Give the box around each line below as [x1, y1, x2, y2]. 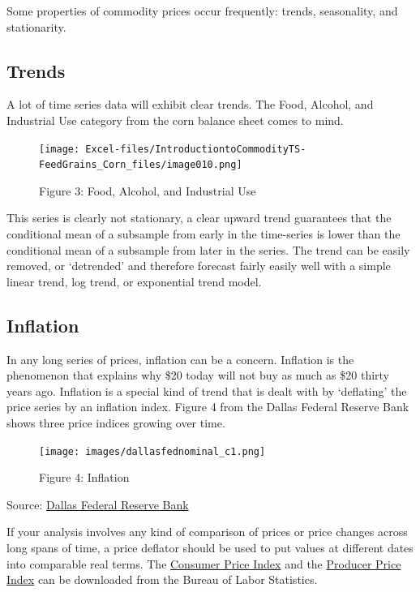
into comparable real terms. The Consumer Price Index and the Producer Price [6, 555, 401, 572]
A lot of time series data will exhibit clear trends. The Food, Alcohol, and [6, 96, 374, 113]
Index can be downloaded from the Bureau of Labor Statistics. [6, 571, 318, 588]
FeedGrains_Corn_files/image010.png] [39, 159, 242, 171]
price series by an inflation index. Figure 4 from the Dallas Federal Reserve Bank [6, 398, 409, 415]
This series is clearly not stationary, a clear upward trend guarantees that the [6, 209, 392, 226]
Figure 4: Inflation [39, 469, 130, 486]
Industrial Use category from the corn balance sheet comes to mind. [6, 111, 344, 128]
